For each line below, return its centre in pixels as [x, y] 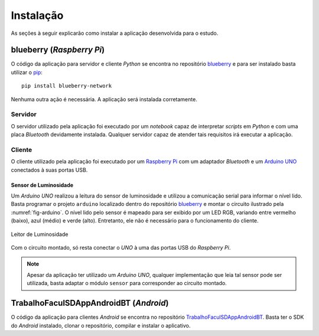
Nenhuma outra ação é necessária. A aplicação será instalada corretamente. [104, 99]
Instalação [37, 15]
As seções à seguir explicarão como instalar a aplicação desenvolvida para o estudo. [115, 33]
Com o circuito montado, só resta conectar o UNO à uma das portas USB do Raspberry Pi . [121, 248]
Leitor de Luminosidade [40, 234]
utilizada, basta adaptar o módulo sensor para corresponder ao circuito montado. [127, 283]
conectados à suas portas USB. [49, 170]
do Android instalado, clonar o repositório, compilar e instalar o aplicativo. [101, 325]
